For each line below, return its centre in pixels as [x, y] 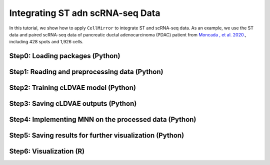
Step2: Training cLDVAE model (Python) [72, 88]
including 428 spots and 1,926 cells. [46, 42]
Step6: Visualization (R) [47, 151]
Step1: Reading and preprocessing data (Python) [86, 72]
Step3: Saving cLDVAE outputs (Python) [73, 104]
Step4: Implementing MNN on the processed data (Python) [103, 120]
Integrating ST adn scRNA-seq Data [85, 13]
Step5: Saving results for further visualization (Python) [97, 135]
